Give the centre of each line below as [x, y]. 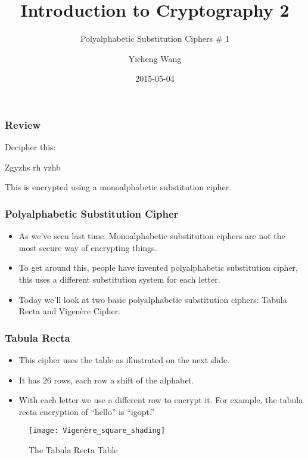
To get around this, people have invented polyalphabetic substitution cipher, [158, 267]
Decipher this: [30, 147]
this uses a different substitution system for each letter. [119, 279]
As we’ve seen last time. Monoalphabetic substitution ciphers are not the [152, 236]
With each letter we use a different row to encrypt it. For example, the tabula [161, 400]
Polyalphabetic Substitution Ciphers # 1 [155, 38]
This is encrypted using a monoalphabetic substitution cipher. [118, 187]
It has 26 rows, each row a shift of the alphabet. [106, 380]
